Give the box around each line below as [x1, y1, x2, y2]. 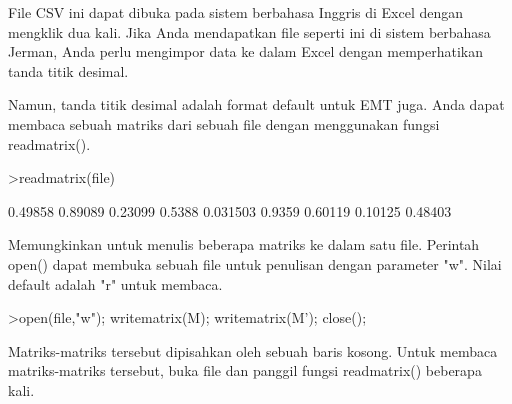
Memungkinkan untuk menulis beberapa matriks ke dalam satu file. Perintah [8, 234, 480, 255]
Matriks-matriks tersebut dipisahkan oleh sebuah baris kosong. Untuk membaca [8, 340, 498, 361]
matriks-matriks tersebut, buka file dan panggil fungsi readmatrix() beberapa [8, 360, 482, 381]
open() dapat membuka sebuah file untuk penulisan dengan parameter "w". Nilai [8, 253, 502, 274]
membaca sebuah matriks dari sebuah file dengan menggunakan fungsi [8, 113, 440, 134]
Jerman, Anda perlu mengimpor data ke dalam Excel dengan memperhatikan [8, 41, 484, 62]
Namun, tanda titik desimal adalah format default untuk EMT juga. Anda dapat [8, 94, 505, 115]
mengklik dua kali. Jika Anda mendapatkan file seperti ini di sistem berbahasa [8, 21, 491, 42]
